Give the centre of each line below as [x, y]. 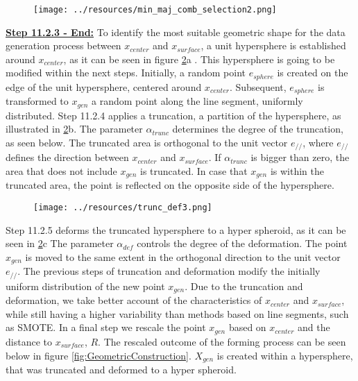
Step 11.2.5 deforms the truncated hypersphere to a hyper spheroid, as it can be [176, 229]
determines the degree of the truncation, [258, 129]
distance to [29, 341]
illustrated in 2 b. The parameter [74, 129]
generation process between [63, 45]
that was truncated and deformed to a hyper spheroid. [121, 369]
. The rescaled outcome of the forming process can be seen [222, 341]
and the [314, 327]
